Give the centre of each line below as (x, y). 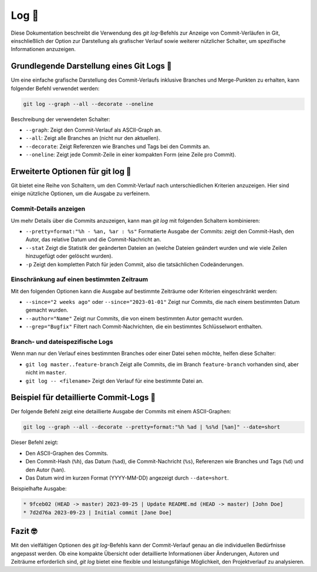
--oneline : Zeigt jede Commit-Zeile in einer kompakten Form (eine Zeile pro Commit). (131, 155)
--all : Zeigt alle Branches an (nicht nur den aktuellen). (93, 138)
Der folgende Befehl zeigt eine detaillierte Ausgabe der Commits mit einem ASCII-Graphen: (121, 412)
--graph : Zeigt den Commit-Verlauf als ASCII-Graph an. (94, 130)
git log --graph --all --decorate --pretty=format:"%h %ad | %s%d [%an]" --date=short (152, 427)
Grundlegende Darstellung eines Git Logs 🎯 (92, 66)
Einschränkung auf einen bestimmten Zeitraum (80, 279)
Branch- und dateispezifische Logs (62, 342)
